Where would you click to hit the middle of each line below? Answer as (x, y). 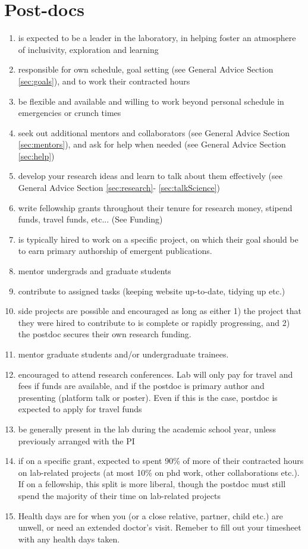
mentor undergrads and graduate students (95, 271)
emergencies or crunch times (70, 113)
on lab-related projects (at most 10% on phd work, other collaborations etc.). (159, 472)
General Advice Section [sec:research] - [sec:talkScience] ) (119, 188)
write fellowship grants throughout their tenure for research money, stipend (155, 207)
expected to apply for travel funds (80, 409)
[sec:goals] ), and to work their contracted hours (104, 81)
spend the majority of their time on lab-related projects (120, 495)
